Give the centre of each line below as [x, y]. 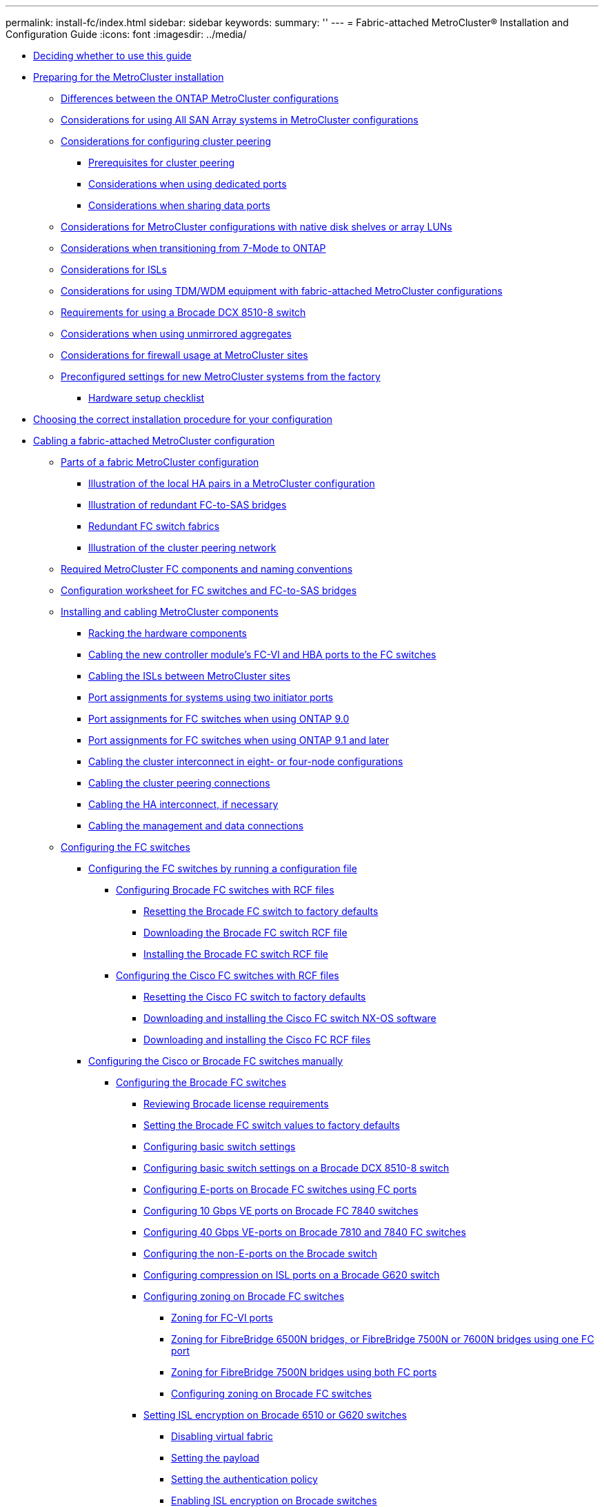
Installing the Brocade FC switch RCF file [236, 954]
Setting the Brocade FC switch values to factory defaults [272, 1125]
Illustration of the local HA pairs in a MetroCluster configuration [232, 483]
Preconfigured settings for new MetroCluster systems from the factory [221, 376]
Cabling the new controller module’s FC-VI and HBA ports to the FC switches [262, 654]
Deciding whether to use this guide [112, 56]
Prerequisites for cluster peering [162, 162]
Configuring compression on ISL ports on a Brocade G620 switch [292, 1275]
